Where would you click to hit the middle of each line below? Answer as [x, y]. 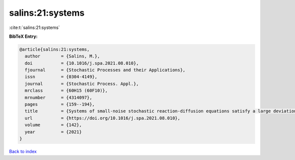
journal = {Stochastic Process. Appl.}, [82, 84]
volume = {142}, [53, 125]
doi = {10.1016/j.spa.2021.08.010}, [82, 63]
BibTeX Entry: [23, 36]
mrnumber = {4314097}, [59, 97]
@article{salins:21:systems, [55, 49]
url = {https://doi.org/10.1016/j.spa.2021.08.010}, [103, 118]
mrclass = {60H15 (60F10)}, [66, 91]
